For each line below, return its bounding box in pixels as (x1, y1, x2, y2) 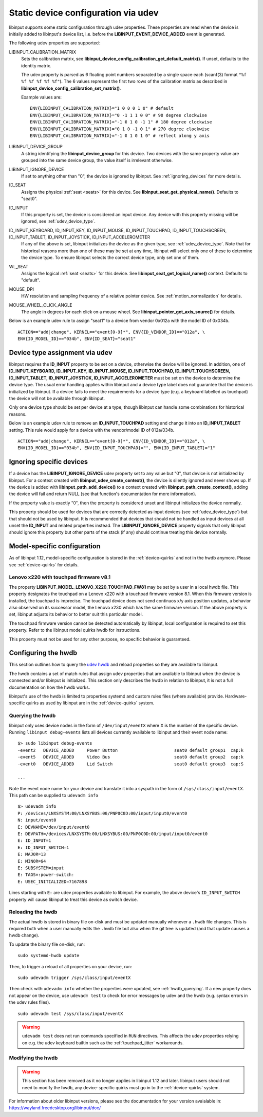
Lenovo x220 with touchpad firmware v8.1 (9, 574, 111, 580)
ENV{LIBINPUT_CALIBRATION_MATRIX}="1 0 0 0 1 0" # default (30, 105, 174, 111)
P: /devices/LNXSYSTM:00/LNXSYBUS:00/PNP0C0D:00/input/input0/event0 (18, 810, 188, 816)
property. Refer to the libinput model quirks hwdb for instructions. (9, 627, 141, 633)
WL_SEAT (9, 263, 29, 269)
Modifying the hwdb (9, 1054, 58, 1061)
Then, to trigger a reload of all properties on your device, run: (9, 963, 132, 969)
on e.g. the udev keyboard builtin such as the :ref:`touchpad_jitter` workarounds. (22, 1039, 184, 1046)
